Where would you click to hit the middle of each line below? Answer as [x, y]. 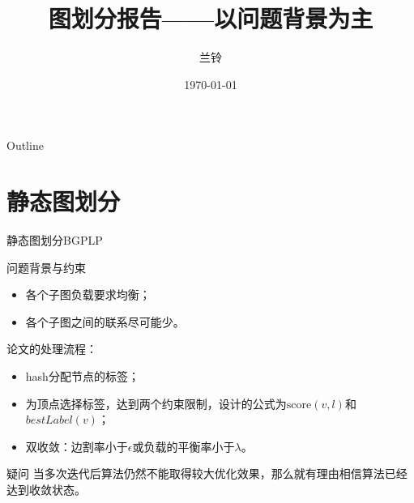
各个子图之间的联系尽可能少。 [105, 321]
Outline [25, 145]
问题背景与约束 [46, 267]
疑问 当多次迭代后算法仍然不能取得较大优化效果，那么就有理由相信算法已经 [207, 473]
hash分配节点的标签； [82, 376]
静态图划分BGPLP [55, 240]
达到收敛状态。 [46, 489]
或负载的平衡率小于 [184, 446]
